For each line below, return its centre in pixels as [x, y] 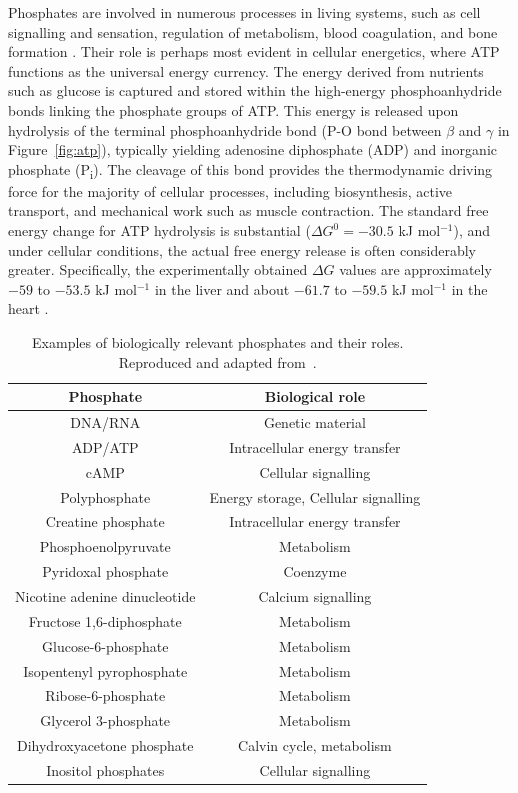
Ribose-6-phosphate [105, 695]
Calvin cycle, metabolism [315, 745]
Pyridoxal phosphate [105, 571]
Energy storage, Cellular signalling [315, 496]
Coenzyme [315, 571]
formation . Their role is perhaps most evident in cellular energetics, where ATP [254, 51]
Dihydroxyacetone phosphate [105, 745]
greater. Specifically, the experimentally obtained [158, 269]
